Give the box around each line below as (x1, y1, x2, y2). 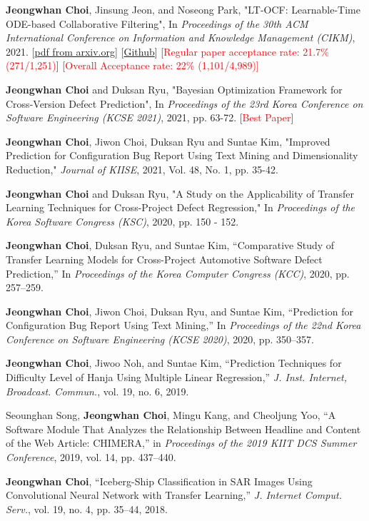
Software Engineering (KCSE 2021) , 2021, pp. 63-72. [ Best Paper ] (6, 110, 294, 125)
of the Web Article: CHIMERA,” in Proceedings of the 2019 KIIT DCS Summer (6, 435, 357, 450)
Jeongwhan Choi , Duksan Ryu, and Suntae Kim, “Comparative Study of (6, 238, 335, 253)
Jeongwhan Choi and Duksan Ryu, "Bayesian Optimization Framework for (6, 81, 343, 96)
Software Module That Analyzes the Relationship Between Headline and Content (6, 421, 361, 436)
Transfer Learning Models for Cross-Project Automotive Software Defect (6, 251, 323, 266)
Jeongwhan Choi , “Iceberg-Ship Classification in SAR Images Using (6, 473, 313, 488)
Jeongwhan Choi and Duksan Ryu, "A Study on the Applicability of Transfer (6, 186, 355, 201)
